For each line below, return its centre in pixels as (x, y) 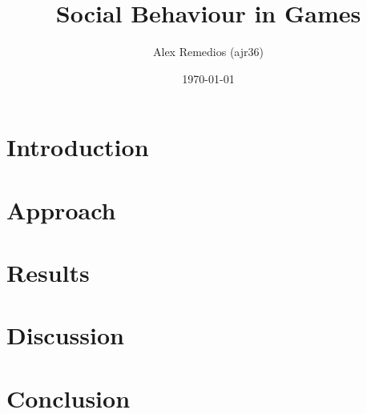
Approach (61, 209)
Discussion (65, 335)
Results (48, 273)
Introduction (78, 147)
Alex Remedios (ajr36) (208, 52)
